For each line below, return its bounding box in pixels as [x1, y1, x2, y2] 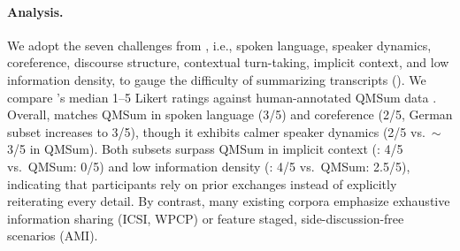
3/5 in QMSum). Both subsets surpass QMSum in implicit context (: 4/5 [7, 140, 403, 158]
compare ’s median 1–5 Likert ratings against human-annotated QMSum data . [7, 87, 437, 106]
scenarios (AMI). [7, 226, 98, 245]
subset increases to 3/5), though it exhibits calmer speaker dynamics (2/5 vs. [7, 122, 425, 141]
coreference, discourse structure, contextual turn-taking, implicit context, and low [7, 53, 449, 72]
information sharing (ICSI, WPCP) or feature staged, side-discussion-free [7, 209, 404, 227]
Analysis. [7, 2, 64, 20]
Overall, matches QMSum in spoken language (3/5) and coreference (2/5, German [7, 105, 453, 124]
